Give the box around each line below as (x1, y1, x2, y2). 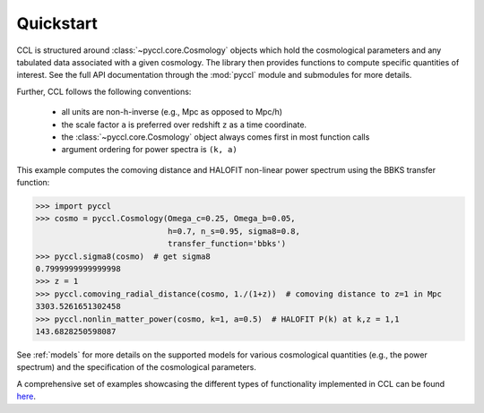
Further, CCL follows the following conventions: (16, 86, 192, 97)
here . (16, 391, 36, 402)
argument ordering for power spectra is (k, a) (61, 144, 238, 155)
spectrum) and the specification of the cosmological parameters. (16, 362, 257, 373)
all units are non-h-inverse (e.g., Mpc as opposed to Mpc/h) (61, 107, 282, 117)
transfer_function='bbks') (167, 238, 287, 249)
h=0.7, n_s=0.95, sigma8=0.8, (167, 226, 300, 237)
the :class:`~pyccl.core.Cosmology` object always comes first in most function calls (61, 131, 370, 142)
